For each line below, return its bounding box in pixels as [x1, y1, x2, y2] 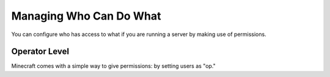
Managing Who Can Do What [11, 9, 161, 23]
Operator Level [11, 46, 70, 57]
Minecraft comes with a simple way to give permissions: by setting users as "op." [11, 62, 216, 70]
